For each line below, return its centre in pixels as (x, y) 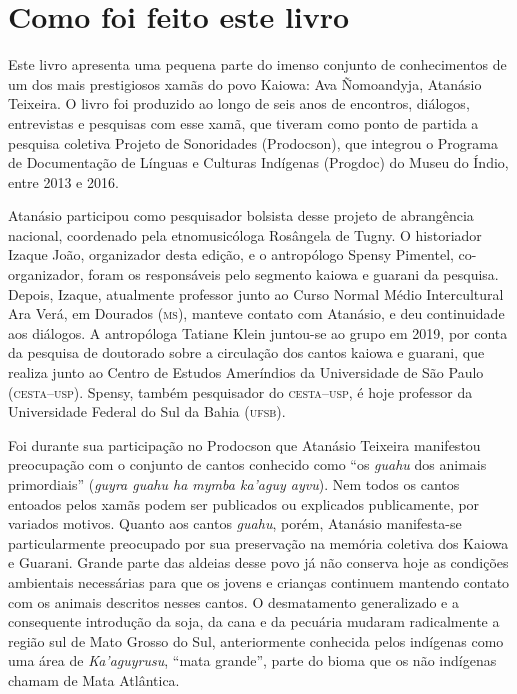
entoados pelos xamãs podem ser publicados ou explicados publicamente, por (244, 503)
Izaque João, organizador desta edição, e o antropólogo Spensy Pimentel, (231, 254)
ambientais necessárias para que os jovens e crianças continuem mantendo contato (259, 581)
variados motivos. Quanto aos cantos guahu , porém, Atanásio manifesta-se (235, 523)
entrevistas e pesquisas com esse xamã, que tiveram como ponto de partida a (243, 122)
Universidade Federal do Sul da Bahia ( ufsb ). (147, 411)
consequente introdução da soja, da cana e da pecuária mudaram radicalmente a (254, 621)
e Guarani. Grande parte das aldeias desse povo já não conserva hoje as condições (258, 562)
